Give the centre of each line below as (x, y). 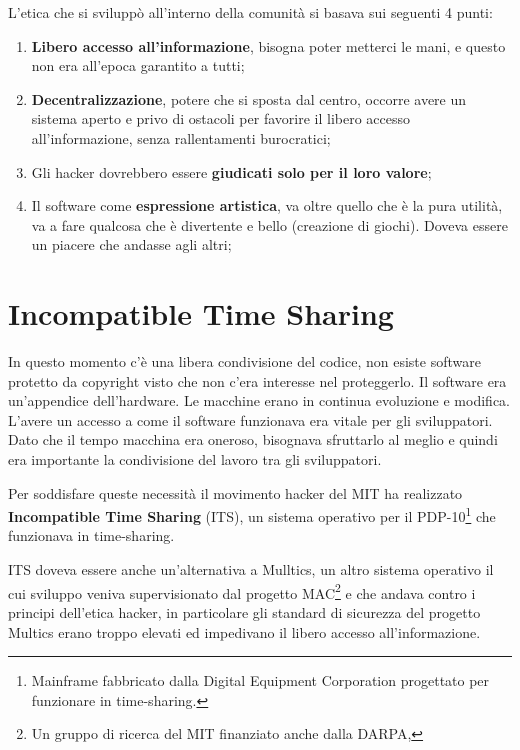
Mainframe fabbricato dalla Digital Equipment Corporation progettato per (260, 680)
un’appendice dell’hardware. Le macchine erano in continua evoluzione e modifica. (259, 400)
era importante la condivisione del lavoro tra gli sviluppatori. (195, 459)
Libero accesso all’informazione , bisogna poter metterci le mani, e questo (268, 45)
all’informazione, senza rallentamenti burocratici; (181, 137)
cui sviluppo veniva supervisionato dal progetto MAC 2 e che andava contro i (242, 591)
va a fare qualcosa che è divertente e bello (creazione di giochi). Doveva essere (269, 224)
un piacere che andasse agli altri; (131, 244)
